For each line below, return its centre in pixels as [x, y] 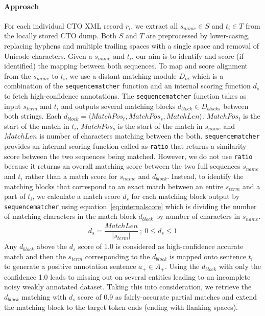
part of [15, 196]
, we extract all [154, 25]
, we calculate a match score [76, 196]
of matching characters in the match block [70, 216]
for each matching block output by [186, 196]
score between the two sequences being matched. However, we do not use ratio [128, 156]
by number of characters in [198, 216]
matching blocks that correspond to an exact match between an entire [114, 186]
